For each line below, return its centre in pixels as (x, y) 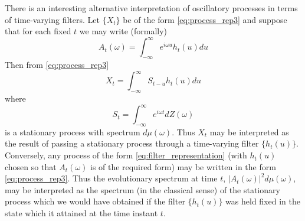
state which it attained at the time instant (81, 213)
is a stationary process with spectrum (73, 131)
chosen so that (31, 166)
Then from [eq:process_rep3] (57, 65)
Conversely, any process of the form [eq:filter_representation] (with (126, 155)
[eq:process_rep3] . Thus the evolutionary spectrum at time (111, 178)
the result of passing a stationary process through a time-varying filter (132, 143)
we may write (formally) (123, 31)
